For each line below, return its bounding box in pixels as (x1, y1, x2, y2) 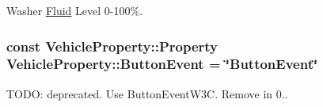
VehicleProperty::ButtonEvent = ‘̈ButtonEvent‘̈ (6, 54, 318, 74)
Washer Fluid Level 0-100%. (6, 2, 143, 18)
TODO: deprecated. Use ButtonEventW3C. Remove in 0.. (6, 85, 288, 101)
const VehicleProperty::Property (6, 36, 218, 55)
